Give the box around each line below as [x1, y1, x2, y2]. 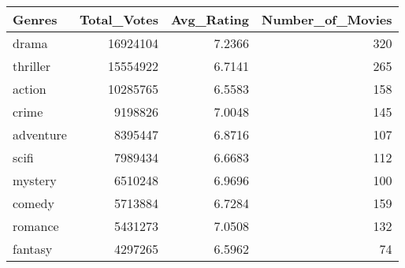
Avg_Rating [170, 10, 250, 28]
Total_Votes [79, 10, 158, 28]
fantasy [13, 240, 53, 258]
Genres [13, 10, 58, 28]
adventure [13, 125, 67, 143]
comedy [13, 194, 54, 212]
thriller [13, 57, 51, 75]
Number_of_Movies [262, 10, 392, 28]
